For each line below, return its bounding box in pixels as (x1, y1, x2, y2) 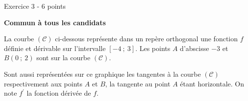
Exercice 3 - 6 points (4, 1, 66, 11)
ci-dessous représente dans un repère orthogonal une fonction (55, 34, 238, 44)
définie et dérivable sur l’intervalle (4, 43, 106, 53)
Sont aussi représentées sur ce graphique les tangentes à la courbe (4, 68, 201, 79)
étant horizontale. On (180, 78, 245, 88)
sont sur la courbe (36, 52, 91, 63)
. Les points (135, 43, 171, 53)
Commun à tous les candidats (4, 17, 106, 27)
